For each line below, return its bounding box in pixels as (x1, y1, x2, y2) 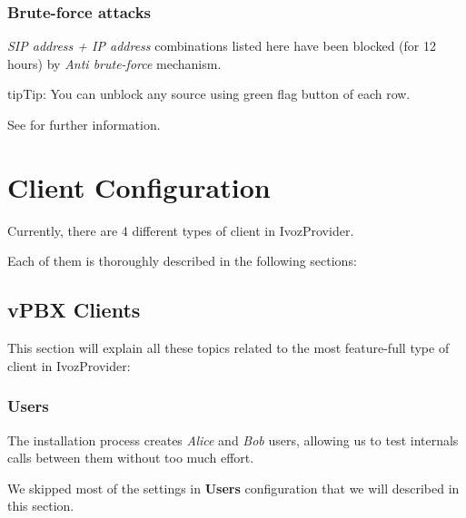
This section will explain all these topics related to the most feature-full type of (7, 338, 450, 357)
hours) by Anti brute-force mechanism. (7, 54, 222, 73)
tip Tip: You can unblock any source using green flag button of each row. (7, 84, 411, 103)
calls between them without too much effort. (7, 448, 254, 467)
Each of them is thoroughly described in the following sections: (7, 251, 357, 270)
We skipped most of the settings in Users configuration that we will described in (7, 478, 460, 497)
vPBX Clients (7, 296, 141, 324)
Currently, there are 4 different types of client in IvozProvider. (7, 220, 354, 239)
